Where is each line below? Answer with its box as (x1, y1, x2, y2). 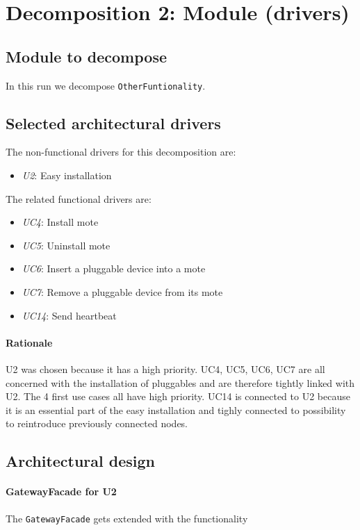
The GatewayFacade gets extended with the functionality (6, 511, 248, 525)
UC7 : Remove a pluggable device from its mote (22, 285, 223, 299)
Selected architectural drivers (6, 112, 221, 133)
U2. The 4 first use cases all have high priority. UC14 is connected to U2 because (6, 389, 350, 404)
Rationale (6, 335, 53, 349)
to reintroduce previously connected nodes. (6, 416, 188, 431)
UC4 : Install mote (22, 215, 99, 229)
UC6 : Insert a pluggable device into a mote (22, 261, 206, 276)
